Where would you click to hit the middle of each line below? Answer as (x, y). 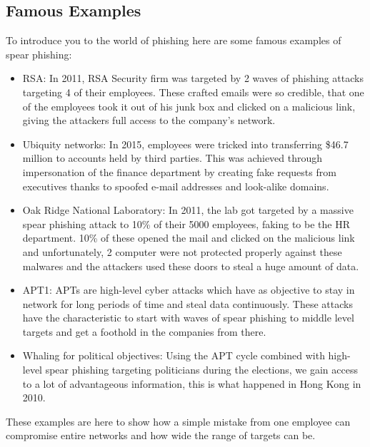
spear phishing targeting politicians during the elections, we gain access (201, 370)
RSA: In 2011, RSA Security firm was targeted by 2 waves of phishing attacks (193, 78)
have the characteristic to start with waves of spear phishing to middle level (188, 318)
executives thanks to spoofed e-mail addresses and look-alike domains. (176, 186)
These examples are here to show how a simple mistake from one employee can (178, 421)
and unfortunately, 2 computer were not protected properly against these (182, 251)
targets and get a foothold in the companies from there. (144, 331)
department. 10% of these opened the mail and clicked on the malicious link (189, 238)
